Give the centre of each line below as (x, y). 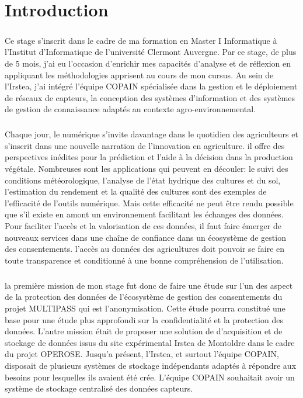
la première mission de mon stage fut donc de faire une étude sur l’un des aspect (149, 285)
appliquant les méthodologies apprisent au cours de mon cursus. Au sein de (139, 75)
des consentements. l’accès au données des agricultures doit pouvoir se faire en (145, 249)
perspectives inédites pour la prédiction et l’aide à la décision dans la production (149, 157)
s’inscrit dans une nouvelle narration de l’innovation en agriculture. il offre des (145, 145)
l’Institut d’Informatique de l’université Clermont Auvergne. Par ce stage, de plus (151, 52)
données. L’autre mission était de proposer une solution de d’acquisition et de (144, 331)
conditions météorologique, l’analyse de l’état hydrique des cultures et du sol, (143, 180)
